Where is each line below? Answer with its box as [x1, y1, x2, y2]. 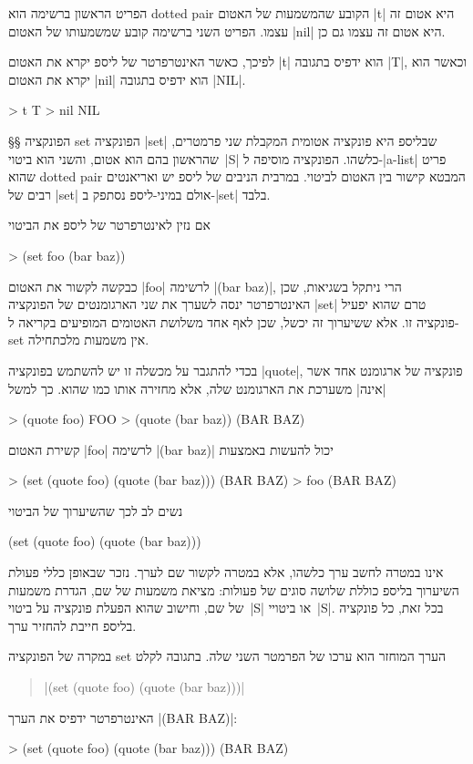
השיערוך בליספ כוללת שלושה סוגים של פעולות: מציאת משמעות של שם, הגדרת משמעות [8, 580, 459, 599]
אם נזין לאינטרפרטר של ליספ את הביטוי [8, 215, 211, 234]
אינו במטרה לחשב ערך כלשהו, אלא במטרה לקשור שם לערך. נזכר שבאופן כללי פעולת [8, 563, 444, 582]
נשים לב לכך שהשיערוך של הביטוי [8, 501, 183, 520]
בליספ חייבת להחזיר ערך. [8, 615, 137, 635]
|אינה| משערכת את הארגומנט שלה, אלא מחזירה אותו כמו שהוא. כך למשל [8, 378, 386, 397]
